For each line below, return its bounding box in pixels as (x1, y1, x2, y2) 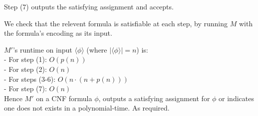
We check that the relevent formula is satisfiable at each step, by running (4, 18, 228, 28)
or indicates (219, 93, 254, 103)
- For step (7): (4, 83, 47, 94)
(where (86, 44, 107, 55)
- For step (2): (4, 63, 47, 74)
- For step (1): (4, 54, 47, 64)
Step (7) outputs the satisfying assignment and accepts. (4, 1, 174, 11)
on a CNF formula (36, 93, 92, 103)
